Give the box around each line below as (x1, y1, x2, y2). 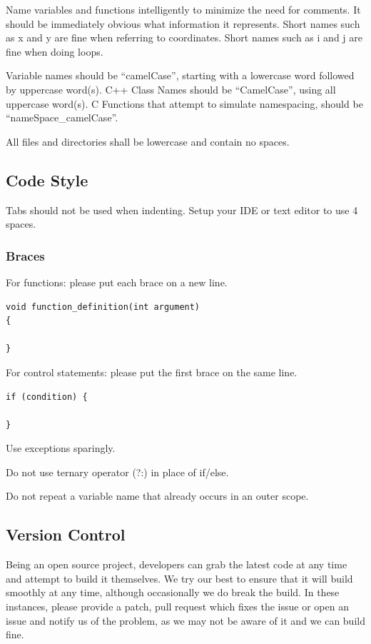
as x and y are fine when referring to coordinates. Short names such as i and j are (6, 30, 362, 45)
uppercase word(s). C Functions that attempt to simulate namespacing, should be (6, 96, 363, 111)
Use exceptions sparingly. (6, 441, 116, 456)
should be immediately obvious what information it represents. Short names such (6, 16, 360, 31)
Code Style (6, 168, 88, 191)
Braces (6, 246, 45, 264)
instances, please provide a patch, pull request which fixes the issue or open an (6, 599, 349, 614)
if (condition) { (6, 391, 88, 402)
